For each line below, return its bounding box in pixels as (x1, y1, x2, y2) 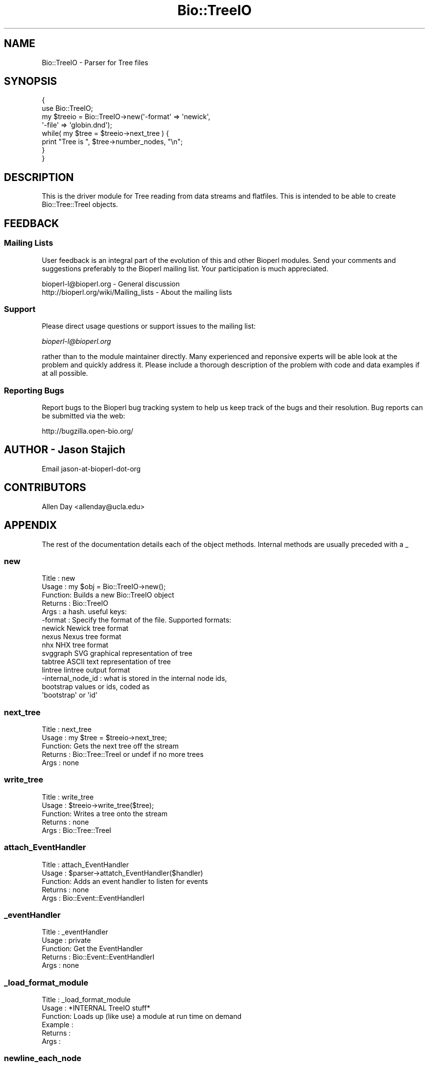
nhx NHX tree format (42, 641, 109, 650)
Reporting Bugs (4, 385, 64, 395)
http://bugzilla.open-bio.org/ (42, 427, 134, 435)
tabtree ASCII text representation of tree (42, 657, 171, 666)
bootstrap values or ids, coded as (42, 682, 150, 691)
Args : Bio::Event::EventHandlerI (42, 893, 145, 902)
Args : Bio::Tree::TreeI (42, 826, 112, 834)
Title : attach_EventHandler (42, 860, 129, 869)
